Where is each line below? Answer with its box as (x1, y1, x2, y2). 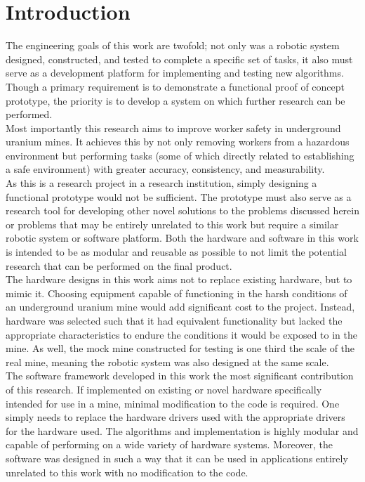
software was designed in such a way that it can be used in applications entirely (6, 450, 348, 465)
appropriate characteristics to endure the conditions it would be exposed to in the (6, 327, 358, 341)
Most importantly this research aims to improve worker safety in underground (6, 120, 341, 135)
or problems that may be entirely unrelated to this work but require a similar (6, 216, 339, 231)
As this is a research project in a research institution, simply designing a (6, 176, 317, 190)
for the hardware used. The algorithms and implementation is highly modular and (6, 423, 359, 438)
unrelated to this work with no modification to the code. (6, 464, 248, 479)
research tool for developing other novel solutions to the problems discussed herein (6, 203, 359, 218)
